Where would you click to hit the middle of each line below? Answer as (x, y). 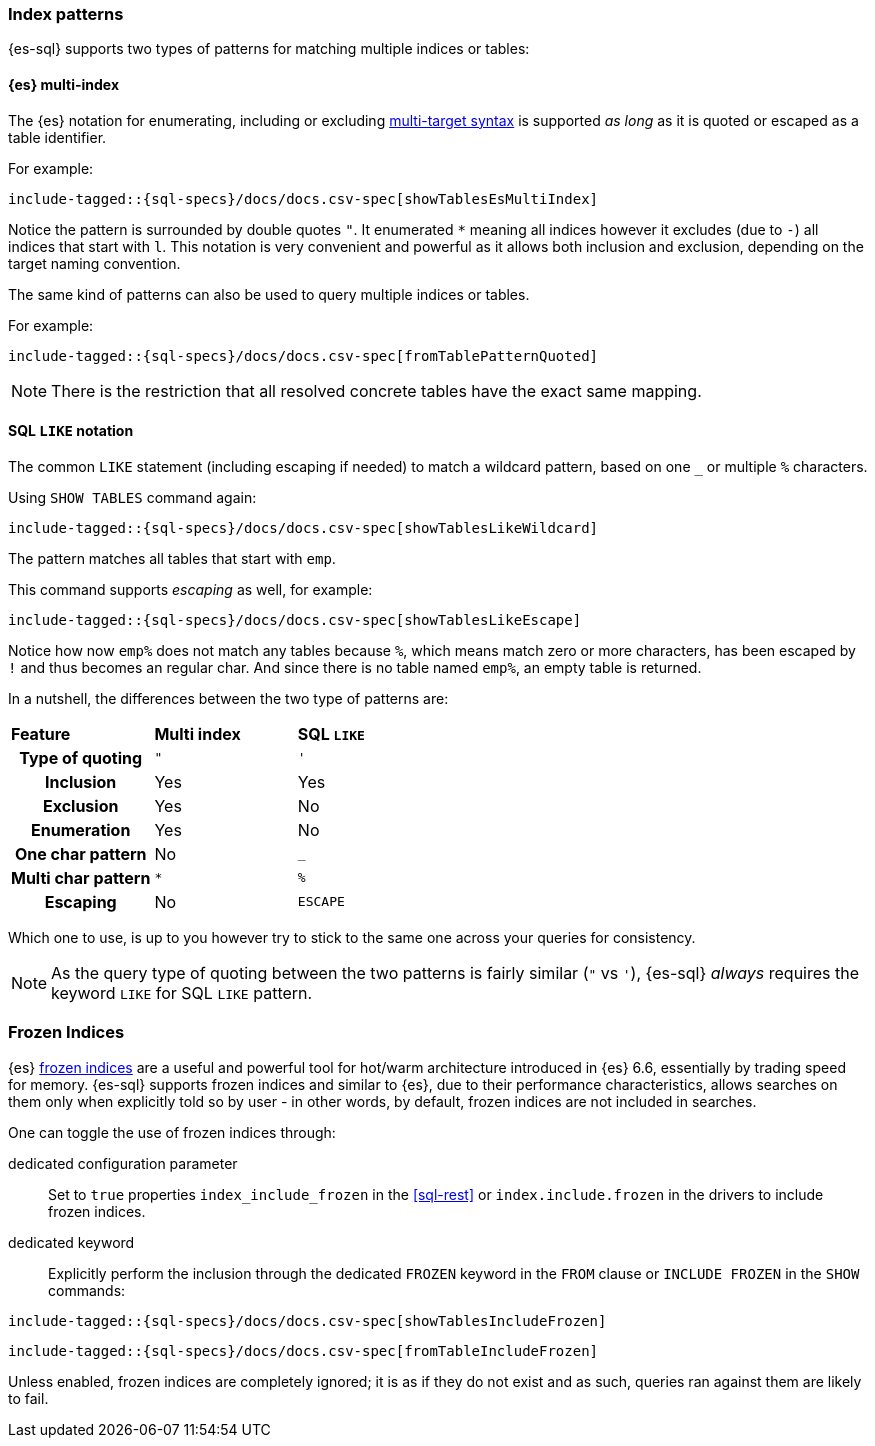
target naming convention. (94, 263)
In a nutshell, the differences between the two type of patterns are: (228, 698)
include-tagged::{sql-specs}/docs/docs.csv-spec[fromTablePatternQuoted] (303, 355)
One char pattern (80, 853)
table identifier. (57, 137)
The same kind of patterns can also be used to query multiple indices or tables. (269, 294)
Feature (41, 733)
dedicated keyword (71, 1242)
